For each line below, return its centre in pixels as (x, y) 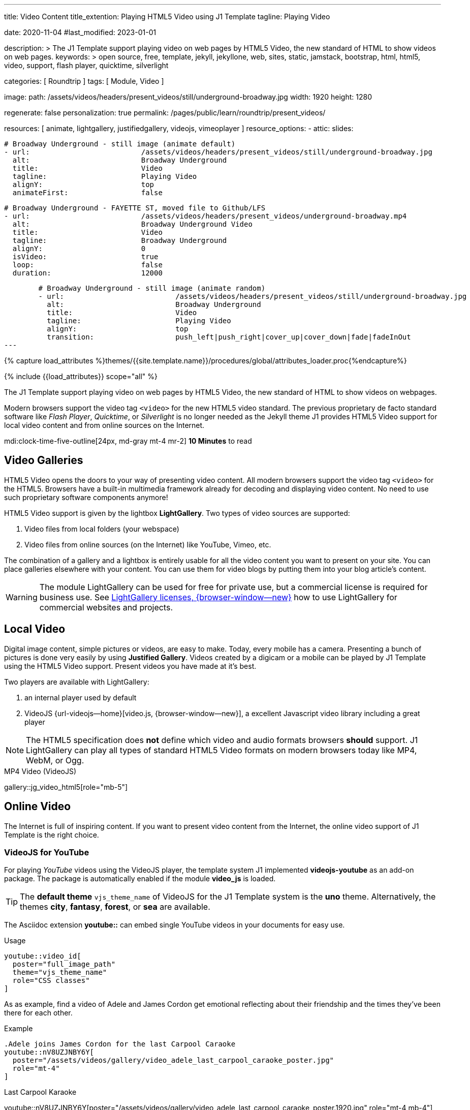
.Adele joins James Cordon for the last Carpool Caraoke (120, 1044)
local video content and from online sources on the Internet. (104, 425)
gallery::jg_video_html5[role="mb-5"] (66, 787)
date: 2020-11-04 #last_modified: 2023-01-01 (80, 32)
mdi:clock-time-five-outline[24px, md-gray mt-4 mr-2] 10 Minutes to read (128, 441)
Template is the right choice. (52, 835)
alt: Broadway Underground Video (132, 224)
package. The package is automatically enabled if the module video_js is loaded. (140, 879)
